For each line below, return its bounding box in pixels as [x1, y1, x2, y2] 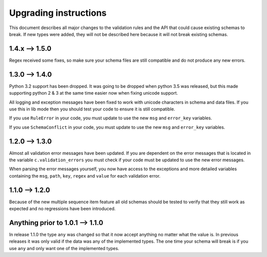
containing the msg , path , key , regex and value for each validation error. [9, 173, 161, 179]
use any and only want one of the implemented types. [9, 245, 120, 251]
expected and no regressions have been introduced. [9, 206, 116, 212]
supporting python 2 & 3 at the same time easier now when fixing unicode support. [9, 90, 178, 96]
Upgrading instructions [9, 7, 107, 18]
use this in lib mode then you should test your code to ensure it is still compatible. [9, 106, 176, 112]
